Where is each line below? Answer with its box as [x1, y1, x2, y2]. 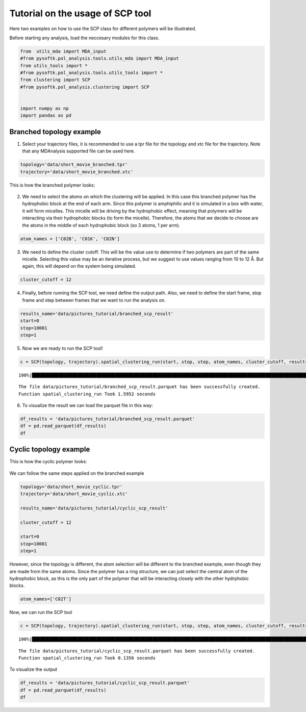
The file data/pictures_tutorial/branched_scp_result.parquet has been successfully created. [18, 384, 261, 390]
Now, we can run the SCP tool [9, 609, 72, 616]
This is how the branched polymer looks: [9, 182, 95, 188]
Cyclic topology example [9, 445, 90, 454]
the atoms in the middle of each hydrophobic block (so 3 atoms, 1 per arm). [22, 222, 181, 228]
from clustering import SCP [20, 77, 90, 83]
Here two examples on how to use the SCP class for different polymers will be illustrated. [9, 26, 196, 32]
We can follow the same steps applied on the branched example [9, 470, 145, 476]
